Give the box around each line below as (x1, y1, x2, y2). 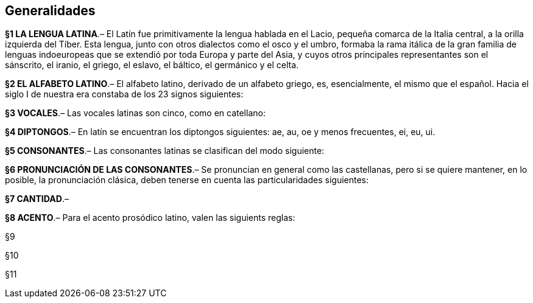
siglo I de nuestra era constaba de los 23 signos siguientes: (5, 89, 244, 100)
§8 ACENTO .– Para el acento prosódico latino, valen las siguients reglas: (5, 212, 295, 223)
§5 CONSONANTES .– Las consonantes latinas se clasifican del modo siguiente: (5, 145, 325, 156)
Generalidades (5, 3, 96, 18)
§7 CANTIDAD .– (5, 193, 69, 204)
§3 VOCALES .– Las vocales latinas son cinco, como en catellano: (5, 108, 266, 119)
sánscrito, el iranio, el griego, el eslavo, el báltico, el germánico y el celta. (5, 60, 299, 71)
